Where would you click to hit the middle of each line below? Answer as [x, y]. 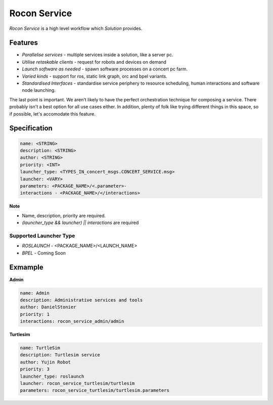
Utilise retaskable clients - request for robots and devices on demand [94, 62]
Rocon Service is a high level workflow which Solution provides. [76, 28]
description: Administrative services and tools [81, 300]
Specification [31, 128]
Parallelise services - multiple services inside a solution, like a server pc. [98, 55]
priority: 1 [35, 314]
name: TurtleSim [40, 348]
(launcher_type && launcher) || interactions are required [80, 223]
